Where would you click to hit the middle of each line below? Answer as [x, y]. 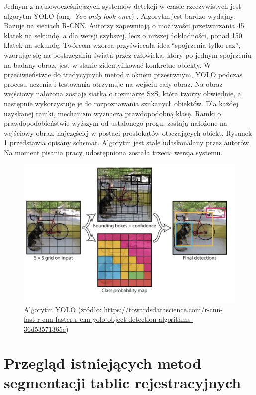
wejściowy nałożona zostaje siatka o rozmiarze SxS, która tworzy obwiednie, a [123, 94]
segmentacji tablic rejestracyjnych [123, 382]
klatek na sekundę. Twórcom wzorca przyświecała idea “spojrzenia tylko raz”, [122, 45]
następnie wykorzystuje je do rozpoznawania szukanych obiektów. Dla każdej [121, 103]
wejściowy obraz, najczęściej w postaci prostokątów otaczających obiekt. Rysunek [128, 132]
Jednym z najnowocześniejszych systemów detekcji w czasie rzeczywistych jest [123, 6]
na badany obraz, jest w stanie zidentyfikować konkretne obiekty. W [108, 64]
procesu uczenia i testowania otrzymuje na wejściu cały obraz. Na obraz [113, 84]
